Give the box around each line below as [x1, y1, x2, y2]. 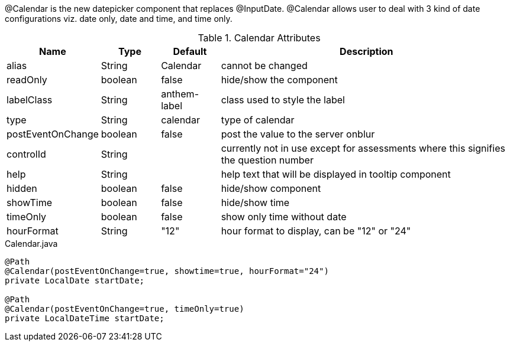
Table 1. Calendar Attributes [198, 32, 321, 44]
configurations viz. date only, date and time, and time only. [5, 14, 233, 24]
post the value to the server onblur [221, 128, 375, 140]
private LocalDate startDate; [5, 276, 145, 285]
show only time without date [221, 211, 347, 223]
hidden [7, 182, 37, 194]
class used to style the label [221, 94, 345, 106]
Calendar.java [5, 239, 58, 249]
